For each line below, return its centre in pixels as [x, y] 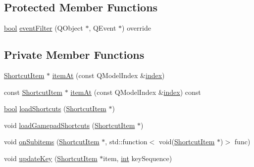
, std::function [126, 142]
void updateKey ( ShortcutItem [51, 158]
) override [136, 28]
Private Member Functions [74, 55]
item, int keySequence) [138, 158]
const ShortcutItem [33, 92]
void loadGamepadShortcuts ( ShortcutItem [70, 125]
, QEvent [102, 28]
